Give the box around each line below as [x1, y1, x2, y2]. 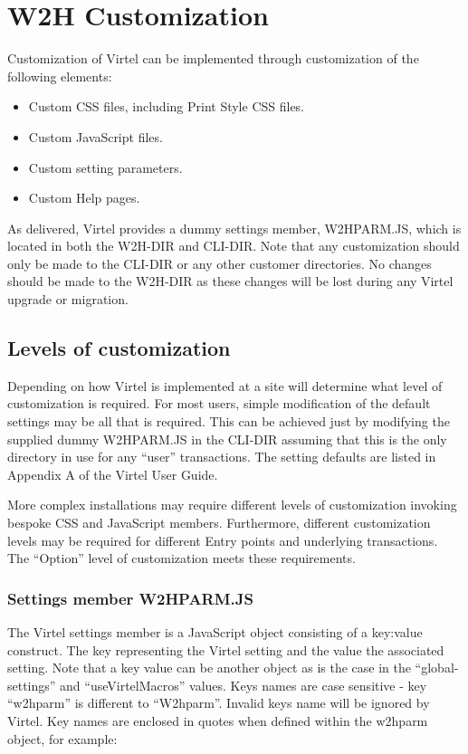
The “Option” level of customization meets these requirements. [7, 549, 356, 568]
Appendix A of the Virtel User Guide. [7, 464, 218, 483]
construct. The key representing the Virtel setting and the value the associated [7, 640, 444, 659]
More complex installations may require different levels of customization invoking [7, 495, 457, 514]
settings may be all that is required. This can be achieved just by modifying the [7, 412, 450, 431]
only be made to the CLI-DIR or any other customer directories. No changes [7, 253, 432, 272]
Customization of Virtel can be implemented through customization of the [7, 49, 419, 68]
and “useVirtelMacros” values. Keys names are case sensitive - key [60, 675, 427, 694]
